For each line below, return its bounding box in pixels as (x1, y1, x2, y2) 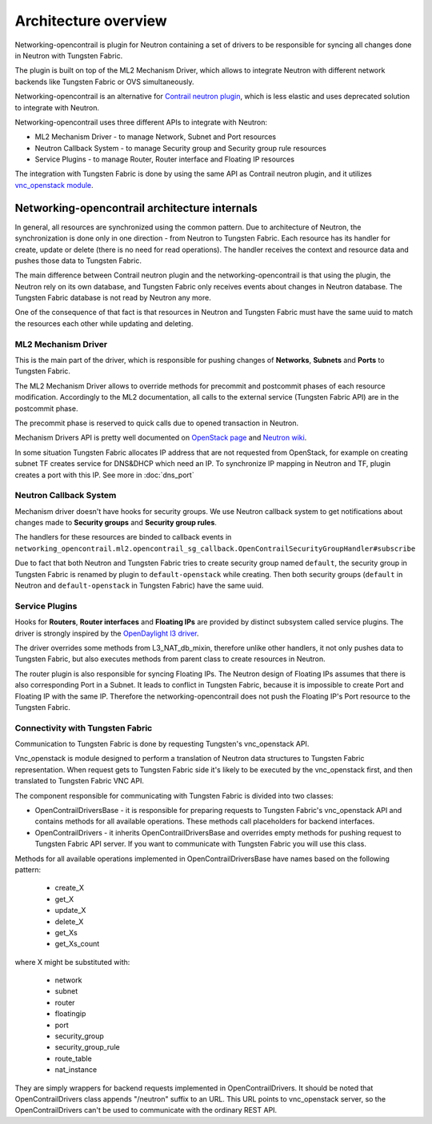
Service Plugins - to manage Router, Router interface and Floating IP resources (34, 154, 295, 164)
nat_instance (54, 1065, 98, 1074)
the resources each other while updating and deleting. (14, 318, 194, 328)
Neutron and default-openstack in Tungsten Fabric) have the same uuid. (14, 580, 264, 591)
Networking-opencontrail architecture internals (14, 201, 258, 215)
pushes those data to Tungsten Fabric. (14, 256, 142, 265)
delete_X (54, 916, 84, 927)
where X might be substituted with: (14, 957, 130, 967)
